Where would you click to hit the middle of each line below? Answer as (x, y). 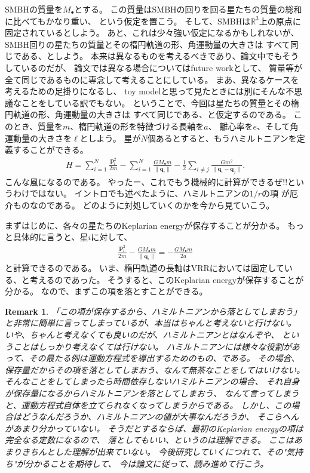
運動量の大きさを (38, 138)
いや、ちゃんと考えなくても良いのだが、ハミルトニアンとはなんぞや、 (142, 334)
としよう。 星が (110, 138)
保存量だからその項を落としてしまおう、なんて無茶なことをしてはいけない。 (155, 369)
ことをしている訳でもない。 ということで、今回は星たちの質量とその (156, 102)
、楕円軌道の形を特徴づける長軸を (137, 126)
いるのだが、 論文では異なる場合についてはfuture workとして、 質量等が (162, 67)
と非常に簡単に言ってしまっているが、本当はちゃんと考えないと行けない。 (151, 323)
